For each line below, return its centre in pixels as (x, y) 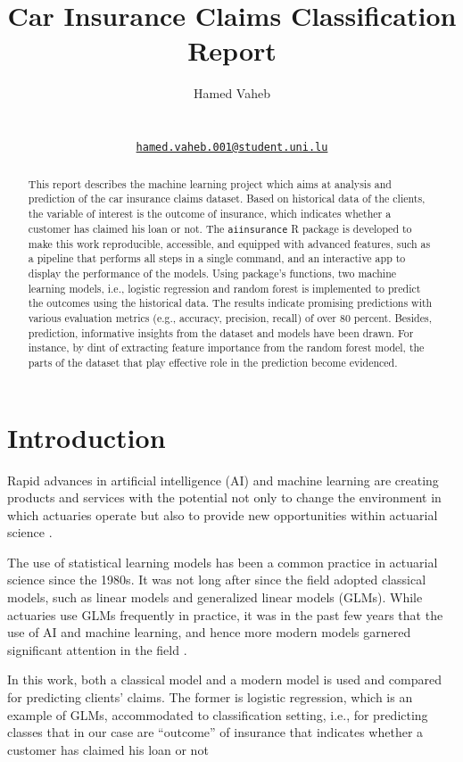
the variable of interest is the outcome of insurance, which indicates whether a (210, 213)
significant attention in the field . (97, 649)
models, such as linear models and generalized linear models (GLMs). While (215, 597)
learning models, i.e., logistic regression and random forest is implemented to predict (224, 288)
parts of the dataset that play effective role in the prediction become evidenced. (213, 362)
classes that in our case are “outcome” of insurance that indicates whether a (215, 732)
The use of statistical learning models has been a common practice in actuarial (223, 562)
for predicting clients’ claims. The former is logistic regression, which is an (210, 697)
